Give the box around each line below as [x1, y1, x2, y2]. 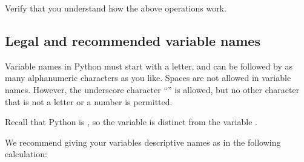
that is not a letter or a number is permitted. [5, 95, 173, 108]
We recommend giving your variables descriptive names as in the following [5, 135, 281, 148]
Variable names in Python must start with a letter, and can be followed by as [5, 59, 293, 72]
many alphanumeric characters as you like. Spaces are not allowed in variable [5, 71, 291, 84]
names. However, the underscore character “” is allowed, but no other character [5, 83, 300, 96]
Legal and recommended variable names [5, 31, 260, 50]
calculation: [5, 147, 48, 160]
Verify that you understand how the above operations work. [5, 2, 226, 14]
